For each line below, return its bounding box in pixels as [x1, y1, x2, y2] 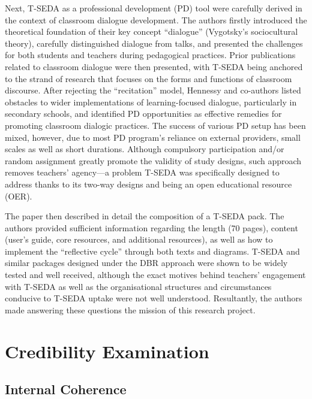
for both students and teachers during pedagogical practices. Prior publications [5, 49, 296, 61]
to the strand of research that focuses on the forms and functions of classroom [5, 72, 292, 84]
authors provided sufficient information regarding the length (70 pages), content [5, 221, 298, 234]
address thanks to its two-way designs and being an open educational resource [5, 177, 292, 190]
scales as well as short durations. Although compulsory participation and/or [5, 143, 284, 155]
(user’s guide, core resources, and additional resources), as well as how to [5, 233, 273, 246]
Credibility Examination [5, 338, 209, 363]
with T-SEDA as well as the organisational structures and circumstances [5, 280, 272, 292]
